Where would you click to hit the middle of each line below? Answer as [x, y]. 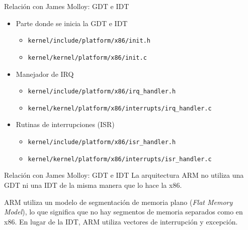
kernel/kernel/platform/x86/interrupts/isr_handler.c [120, 159]
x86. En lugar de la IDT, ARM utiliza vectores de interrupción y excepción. [121, 221]
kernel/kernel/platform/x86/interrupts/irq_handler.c [120, 108]
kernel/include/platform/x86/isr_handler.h [102, 142]
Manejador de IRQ [45, 74]
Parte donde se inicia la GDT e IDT [72, 23]
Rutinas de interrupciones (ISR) [65, 124]
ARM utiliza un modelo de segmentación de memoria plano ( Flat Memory [118, 202]
